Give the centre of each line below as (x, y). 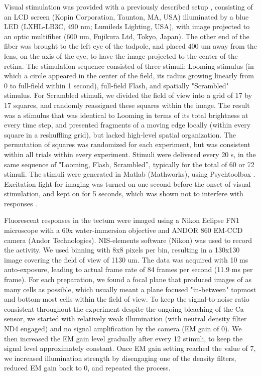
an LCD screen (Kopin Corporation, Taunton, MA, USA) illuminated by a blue (126, 16)
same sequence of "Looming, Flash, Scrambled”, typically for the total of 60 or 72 (129, 164)
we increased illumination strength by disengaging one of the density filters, (120, 358)
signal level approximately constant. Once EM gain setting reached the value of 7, (130, 348)
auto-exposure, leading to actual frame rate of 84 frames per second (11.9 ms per (128, 269)
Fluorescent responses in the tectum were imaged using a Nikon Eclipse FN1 (122, 220)
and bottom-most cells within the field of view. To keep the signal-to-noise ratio (127, 299)
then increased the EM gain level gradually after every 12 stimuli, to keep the (123, 338)
